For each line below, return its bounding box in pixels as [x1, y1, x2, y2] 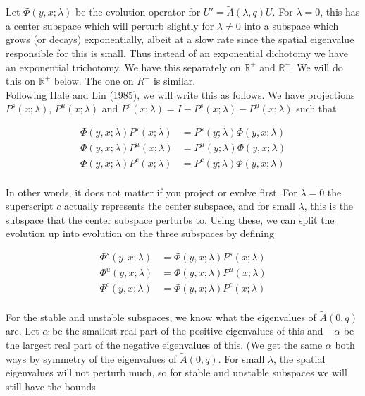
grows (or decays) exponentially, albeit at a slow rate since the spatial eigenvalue [6, 32, 354, 47]
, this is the [304, 198, 354, 213]
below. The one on [54, 73, 134, 88]
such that [296, 101, 337, 116]
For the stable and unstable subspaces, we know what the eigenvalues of [6, 309, 316, 324]
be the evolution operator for [75, 4, 201, 19]
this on [6, 73, 36, 88]
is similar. [153, 73, 196, 88]
